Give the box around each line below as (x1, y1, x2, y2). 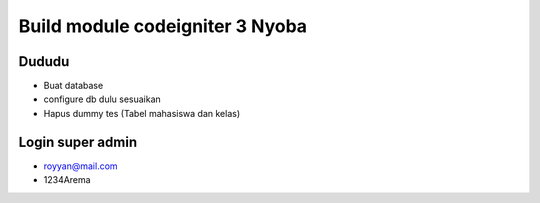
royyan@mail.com (43, 160, 119, 172)
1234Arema (43, 174, 91, 186)
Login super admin (18, 133, 138, 150)
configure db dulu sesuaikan (43, 93, 162, 105)
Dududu (18, 53, 70, 70)
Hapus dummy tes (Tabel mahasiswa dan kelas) (43, 107, 241, 119)
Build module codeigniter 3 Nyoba (18, 15, 308, 37)
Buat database (43, 80, 104, 92)
